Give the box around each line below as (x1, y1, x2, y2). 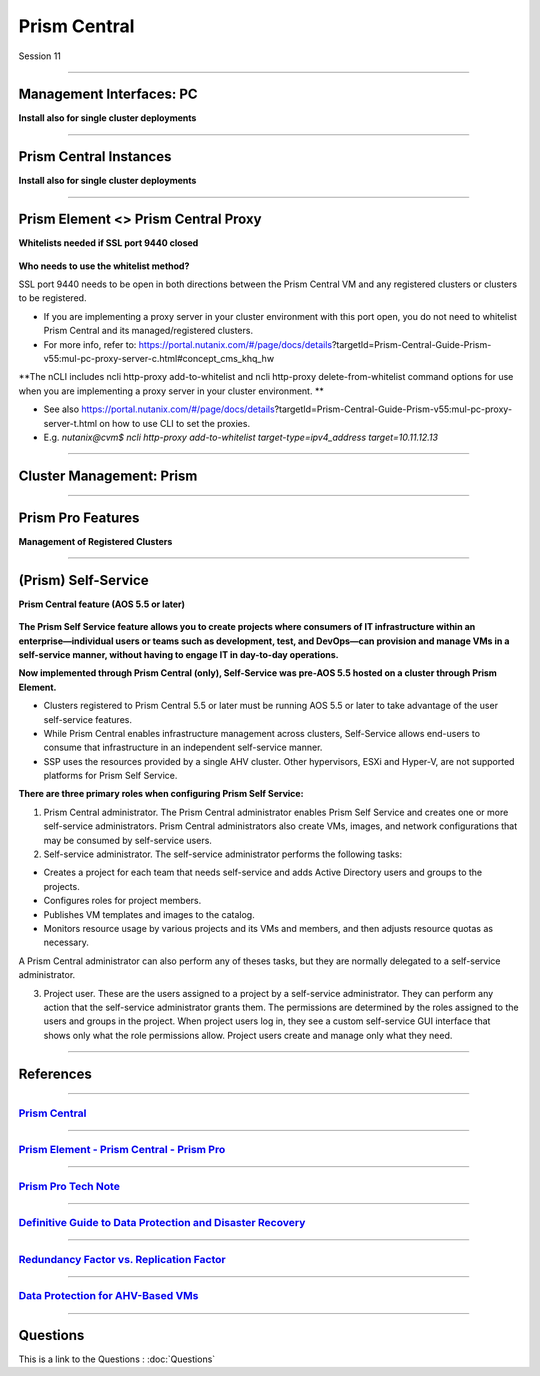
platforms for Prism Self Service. (43, 770, 178, 782)
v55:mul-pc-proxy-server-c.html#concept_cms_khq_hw (43, 353, 275, 364)
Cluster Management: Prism (18, 467, 198, 484)
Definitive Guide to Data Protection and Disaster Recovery (18, 1216, 306, 1230)
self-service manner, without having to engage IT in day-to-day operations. (18, 648, 339, 660)
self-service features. (43, 713, 132, 725)
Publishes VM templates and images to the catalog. (43, 908, 255, 920)
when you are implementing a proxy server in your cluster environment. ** (18, 385, 324, 397)
